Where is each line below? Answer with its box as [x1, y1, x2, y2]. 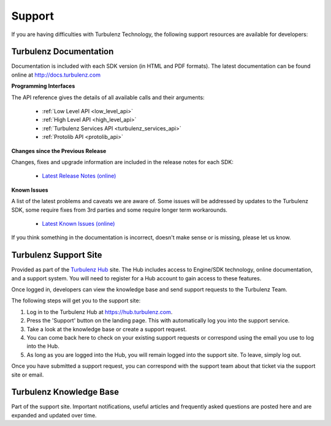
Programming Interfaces [11, 83, 75, 90]
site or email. [11, 371, 44, 378]
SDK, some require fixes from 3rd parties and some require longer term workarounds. [11, 206, 228, 214]
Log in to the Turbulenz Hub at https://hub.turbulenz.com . [26, 308, 173, 315]
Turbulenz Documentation [11, 47, 114, 57]
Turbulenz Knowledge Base [11, 387, 120, 397]
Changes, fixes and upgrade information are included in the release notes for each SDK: [11, 158, 234, 165]
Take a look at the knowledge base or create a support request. [26, 325, 187, 333]
